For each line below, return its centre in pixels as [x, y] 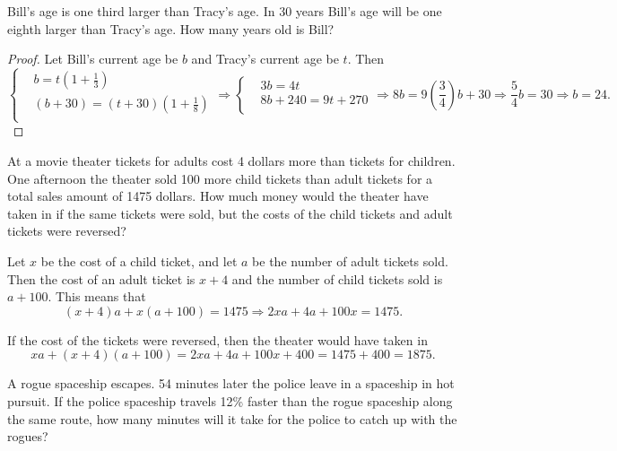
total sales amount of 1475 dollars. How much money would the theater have [218, 196]
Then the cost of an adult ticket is [101, 278]
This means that [101, 296]
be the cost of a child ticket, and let [139, 260]
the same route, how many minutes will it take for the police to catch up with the [232, 418]
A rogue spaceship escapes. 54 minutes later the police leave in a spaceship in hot [231, 383]
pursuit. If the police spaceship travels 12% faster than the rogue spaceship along [230, 400]
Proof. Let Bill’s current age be [93, 59]
